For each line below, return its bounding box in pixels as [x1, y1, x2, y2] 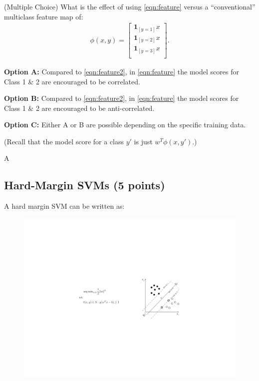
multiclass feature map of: [4, 11, 83, 21]
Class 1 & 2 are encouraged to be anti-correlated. [4, 102, 155, 113]
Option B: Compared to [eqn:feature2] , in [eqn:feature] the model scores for [4, 93, 239, 103]
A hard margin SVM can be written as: [4, 201, 125, 211]
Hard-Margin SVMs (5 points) [4, 177, 165, 193]
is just [134, 136, 153, 146]
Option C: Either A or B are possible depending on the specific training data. [4, 119, 246, 130]
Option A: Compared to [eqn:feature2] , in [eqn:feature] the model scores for [4, 66, 239, 76]
